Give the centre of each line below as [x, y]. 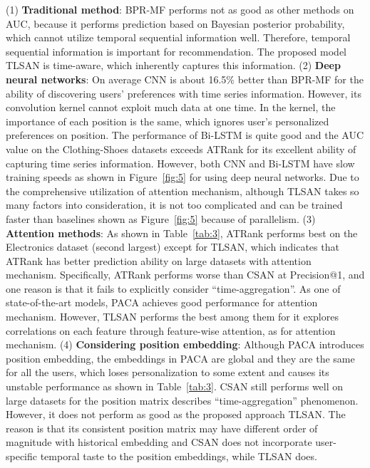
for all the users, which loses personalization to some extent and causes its [168, 372]
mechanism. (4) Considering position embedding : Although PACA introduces [185, 344]
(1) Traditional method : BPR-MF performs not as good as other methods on [180, 9]
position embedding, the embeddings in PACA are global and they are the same [180, 358]
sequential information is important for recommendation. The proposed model [176, 51]
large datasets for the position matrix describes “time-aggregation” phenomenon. [182, 400]
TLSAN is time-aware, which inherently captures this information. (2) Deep [173, 65]
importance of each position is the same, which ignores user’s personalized [168, 121]
